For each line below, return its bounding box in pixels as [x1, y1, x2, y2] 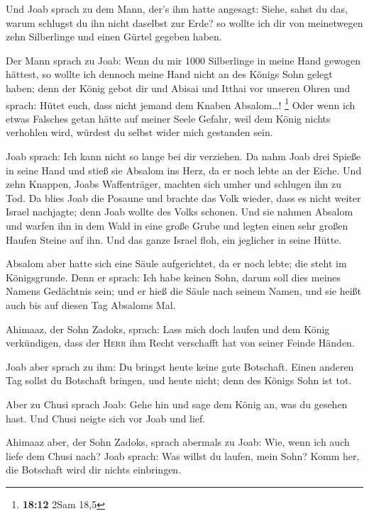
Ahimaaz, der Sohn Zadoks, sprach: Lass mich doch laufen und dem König [6, 321, 330, 336]
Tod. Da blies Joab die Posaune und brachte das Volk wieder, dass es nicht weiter [6, 190, 361, 205]
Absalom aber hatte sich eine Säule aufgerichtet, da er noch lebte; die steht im [6, 256, 347, 271]
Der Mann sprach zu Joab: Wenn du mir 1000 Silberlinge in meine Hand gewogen [6, 52, 360, 67]
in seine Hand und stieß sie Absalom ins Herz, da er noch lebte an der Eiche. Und [6, 162, 362, 177]
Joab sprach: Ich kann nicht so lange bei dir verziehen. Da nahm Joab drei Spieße [6, 149, 361, 163]
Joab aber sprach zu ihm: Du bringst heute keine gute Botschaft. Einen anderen [6, 359, 354, 374]
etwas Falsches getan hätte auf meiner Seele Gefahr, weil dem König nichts [6, 111, 331, 125]
